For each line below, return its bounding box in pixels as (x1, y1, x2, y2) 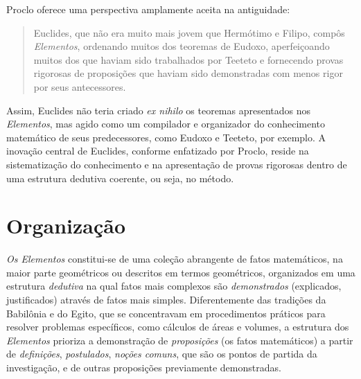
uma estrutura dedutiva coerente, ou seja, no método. (6, 170, 234, 185)
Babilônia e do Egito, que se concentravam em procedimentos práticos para (6, 306, 326, 320)
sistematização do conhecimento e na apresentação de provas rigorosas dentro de (6, 157, 347, 171)
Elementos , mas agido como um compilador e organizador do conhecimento (6, 116, 326, 131)
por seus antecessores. (33, 79, 126, 94)
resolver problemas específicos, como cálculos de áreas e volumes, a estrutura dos (6, 319, 349, 334)
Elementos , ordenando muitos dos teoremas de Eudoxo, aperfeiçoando (33, 39, 330, 53)
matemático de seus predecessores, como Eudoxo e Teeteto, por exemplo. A (6, 130, 326, 144)
